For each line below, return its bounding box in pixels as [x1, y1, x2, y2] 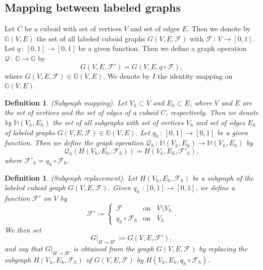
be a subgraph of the [192, 172, 254, 183]
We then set [5, 224, 41, 235]
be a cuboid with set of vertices [24, 23, 122, 34]
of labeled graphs [5, 127, 55, 137]
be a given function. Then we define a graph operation [78, 43, 247, 53]
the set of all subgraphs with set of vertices [52, 117, 184, 127]
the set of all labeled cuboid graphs [36, 33, 145, 43]
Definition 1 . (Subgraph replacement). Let [5, 172, 138, 183]
